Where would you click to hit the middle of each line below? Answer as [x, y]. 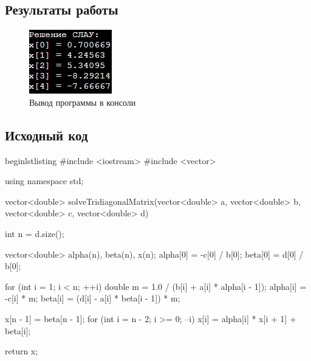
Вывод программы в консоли [83, 102]
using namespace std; [44, 181]
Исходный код [46, 135]
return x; [22, 351]
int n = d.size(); [35, 233]
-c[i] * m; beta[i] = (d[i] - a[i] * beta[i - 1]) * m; [93, 298]
